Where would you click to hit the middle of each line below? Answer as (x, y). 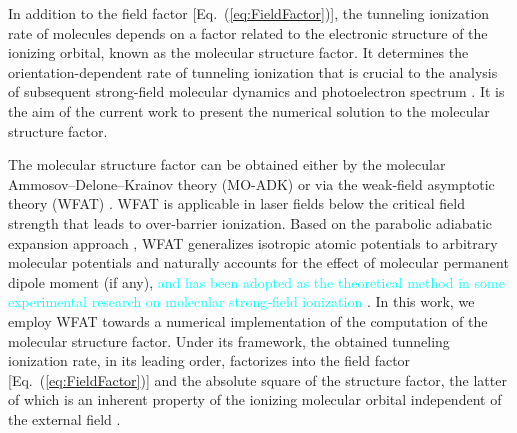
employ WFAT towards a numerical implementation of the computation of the (248, 320)
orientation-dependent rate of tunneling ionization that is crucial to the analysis (253, 71)
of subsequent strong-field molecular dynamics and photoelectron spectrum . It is (256, 91)
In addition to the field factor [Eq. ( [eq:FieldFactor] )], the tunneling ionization (249, 13)
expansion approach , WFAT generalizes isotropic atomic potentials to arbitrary (253, 242)
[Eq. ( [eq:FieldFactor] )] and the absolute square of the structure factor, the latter (257, 379)
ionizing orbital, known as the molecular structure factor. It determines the (238, 52)
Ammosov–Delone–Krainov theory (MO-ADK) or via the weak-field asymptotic (251, 183)
